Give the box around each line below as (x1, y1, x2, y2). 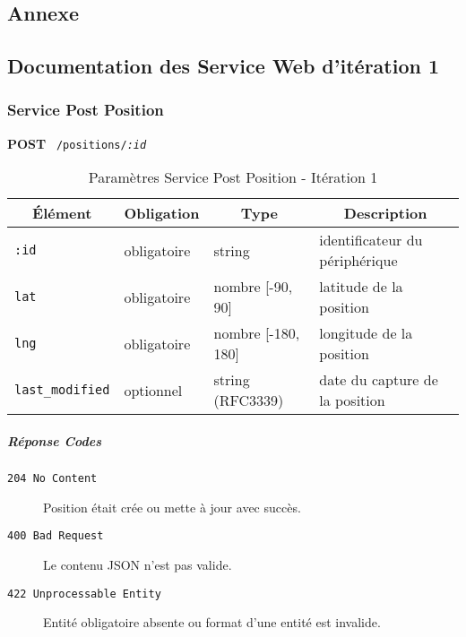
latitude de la (319, 276, 403, 297)
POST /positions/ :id (7, 133, 147, 152)
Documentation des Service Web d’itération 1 (7, 52, 440, 80)
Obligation (124, 202, 200, 224)
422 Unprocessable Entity (7, 587, 161, 600)
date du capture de (319, 369, 438, 391)
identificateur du (319, 229, 423, 251)
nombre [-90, (213, 276, 293, 297)
